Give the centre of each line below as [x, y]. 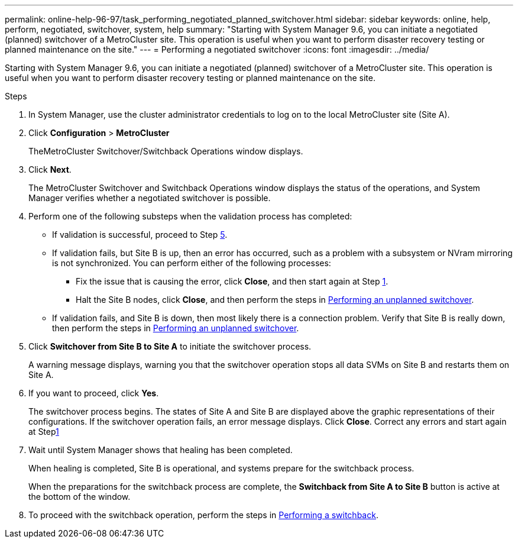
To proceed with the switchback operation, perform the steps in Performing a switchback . [203, 515]
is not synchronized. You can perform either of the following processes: [192, 263]
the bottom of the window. [80, 497]
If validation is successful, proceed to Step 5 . [140, 235]
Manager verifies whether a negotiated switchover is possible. [150, 198]
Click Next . [50, 169]
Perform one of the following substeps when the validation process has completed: [190, 216]
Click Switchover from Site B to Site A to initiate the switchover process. [170, 346]
